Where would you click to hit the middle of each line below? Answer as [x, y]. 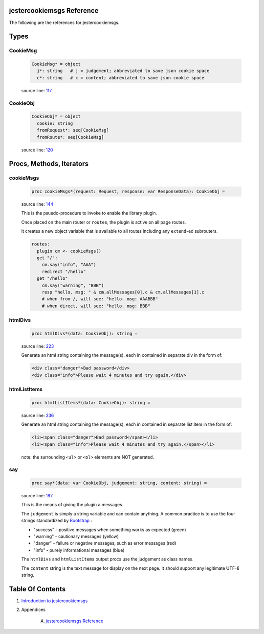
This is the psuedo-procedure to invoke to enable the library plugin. [89, 213]
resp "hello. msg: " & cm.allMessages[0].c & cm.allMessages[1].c [123, 292]
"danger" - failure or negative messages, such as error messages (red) [105, 543]
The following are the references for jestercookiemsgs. [64, 23]
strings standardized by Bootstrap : [57, 521]
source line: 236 [38, 415]
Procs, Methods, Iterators [49, 164]
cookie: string [55, 123]
